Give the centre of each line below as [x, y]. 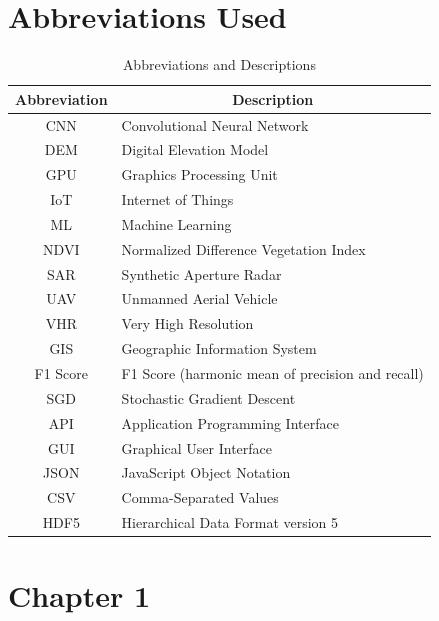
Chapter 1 [79, 595]
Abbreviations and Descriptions [219, 64]
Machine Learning [176, 223]
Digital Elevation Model [195, 149]
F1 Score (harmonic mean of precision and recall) [272, 373]
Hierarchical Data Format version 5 [230, 522]
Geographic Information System [219, 348]
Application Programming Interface [230, 422]
